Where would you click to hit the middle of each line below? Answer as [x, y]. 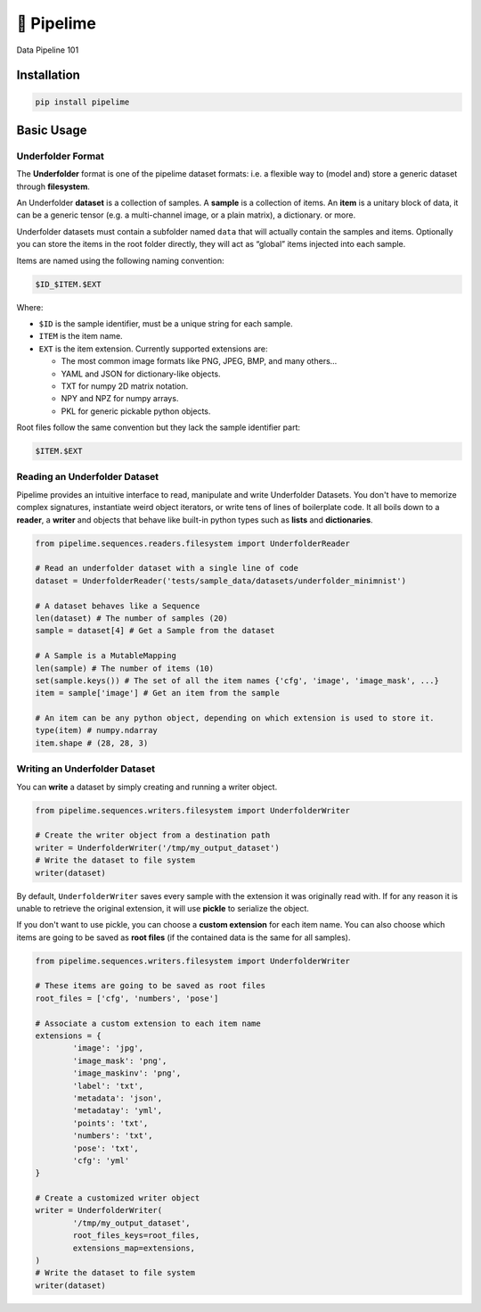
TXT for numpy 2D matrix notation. [125, 386]
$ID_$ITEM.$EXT [68, 284]
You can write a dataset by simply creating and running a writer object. [147, 787]
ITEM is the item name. [81, 336]
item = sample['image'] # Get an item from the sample [157, 693]
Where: [30, 307]
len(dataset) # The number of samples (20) [132, 618]
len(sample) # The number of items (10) [124, 668]
